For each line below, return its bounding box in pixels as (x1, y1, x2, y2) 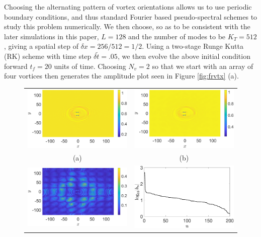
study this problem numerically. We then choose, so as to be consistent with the (4, 21, 250, 32)
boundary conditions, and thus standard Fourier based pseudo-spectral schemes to (4, 11, 257, 22)
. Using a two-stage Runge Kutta (142, 41, 243, 51)
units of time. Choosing (54, 60, 126, 71)
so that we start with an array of (152, 60, 253, 71)
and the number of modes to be (128, 31, 226, 41)
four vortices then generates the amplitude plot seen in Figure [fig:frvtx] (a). (4, 70, 239, 81)
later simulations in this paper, (4, 31, 99, 41)
